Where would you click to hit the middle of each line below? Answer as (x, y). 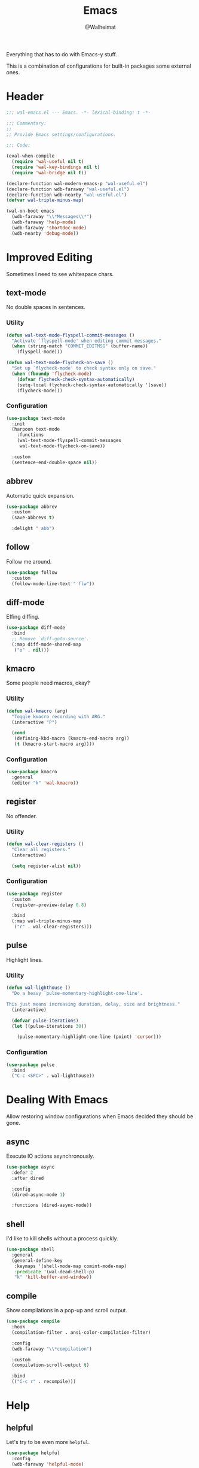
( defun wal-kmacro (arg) (37, 711)
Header (25, 97)
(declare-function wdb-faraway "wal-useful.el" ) (68, 189)
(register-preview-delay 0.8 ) (49, 905)
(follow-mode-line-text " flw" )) (53, 584)
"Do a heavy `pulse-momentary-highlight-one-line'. (77, 994)
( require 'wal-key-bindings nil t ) (56, 167)
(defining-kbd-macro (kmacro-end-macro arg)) (72, 738)
